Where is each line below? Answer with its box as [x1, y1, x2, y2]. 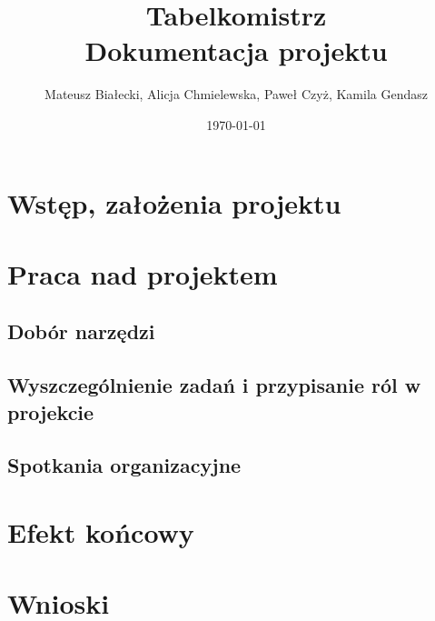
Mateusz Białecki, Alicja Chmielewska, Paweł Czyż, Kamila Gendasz [44, 85, 428, 104]
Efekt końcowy [7, 513, 194, 550]
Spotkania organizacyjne [7, 451, 242, 479]
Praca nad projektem [7, 255, 278, 292]
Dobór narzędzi [7, 317, 155, 346]
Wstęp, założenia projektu [7, 184, 341, 221]
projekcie [7, 397, 94, 426]
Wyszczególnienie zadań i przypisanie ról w [7, 371, 421, 399]
